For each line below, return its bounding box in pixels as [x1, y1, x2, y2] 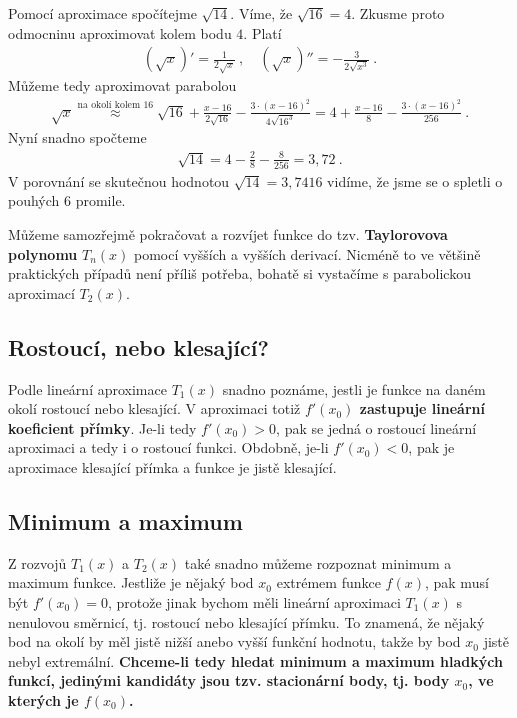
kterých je [8, 689, 79, 710]
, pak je [408, 437, 455, 458]
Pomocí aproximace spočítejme [8, 3, 197, 23]
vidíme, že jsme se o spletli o [327, 170, 503, 191]
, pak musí [424, 572, 489, 593]
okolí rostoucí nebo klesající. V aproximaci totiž [8, 398, 301, 419]
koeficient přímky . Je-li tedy [8, 417, 197, 438]
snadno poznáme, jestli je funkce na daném [222, 378, 486, 399]
